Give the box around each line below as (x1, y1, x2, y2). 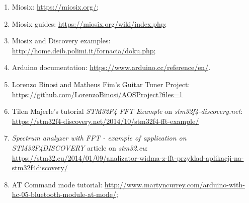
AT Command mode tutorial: (12, 179, 103, 189)
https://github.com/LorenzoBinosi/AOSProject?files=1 (12, 89, 183, 99)
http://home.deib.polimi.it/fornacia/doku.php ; (12, 45, 156, 55)
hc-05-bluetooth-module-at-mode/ (12, 189, 117, 199)
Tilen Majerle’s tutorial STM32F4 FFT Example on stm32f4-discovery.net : (12, 106, 243, 116)
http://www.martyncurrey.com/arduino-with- (104, 179, 245, 189)
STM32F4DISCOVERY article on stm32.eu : (12, 142, 148, 153)
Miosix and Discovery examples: (12, 35, 111, 46)
